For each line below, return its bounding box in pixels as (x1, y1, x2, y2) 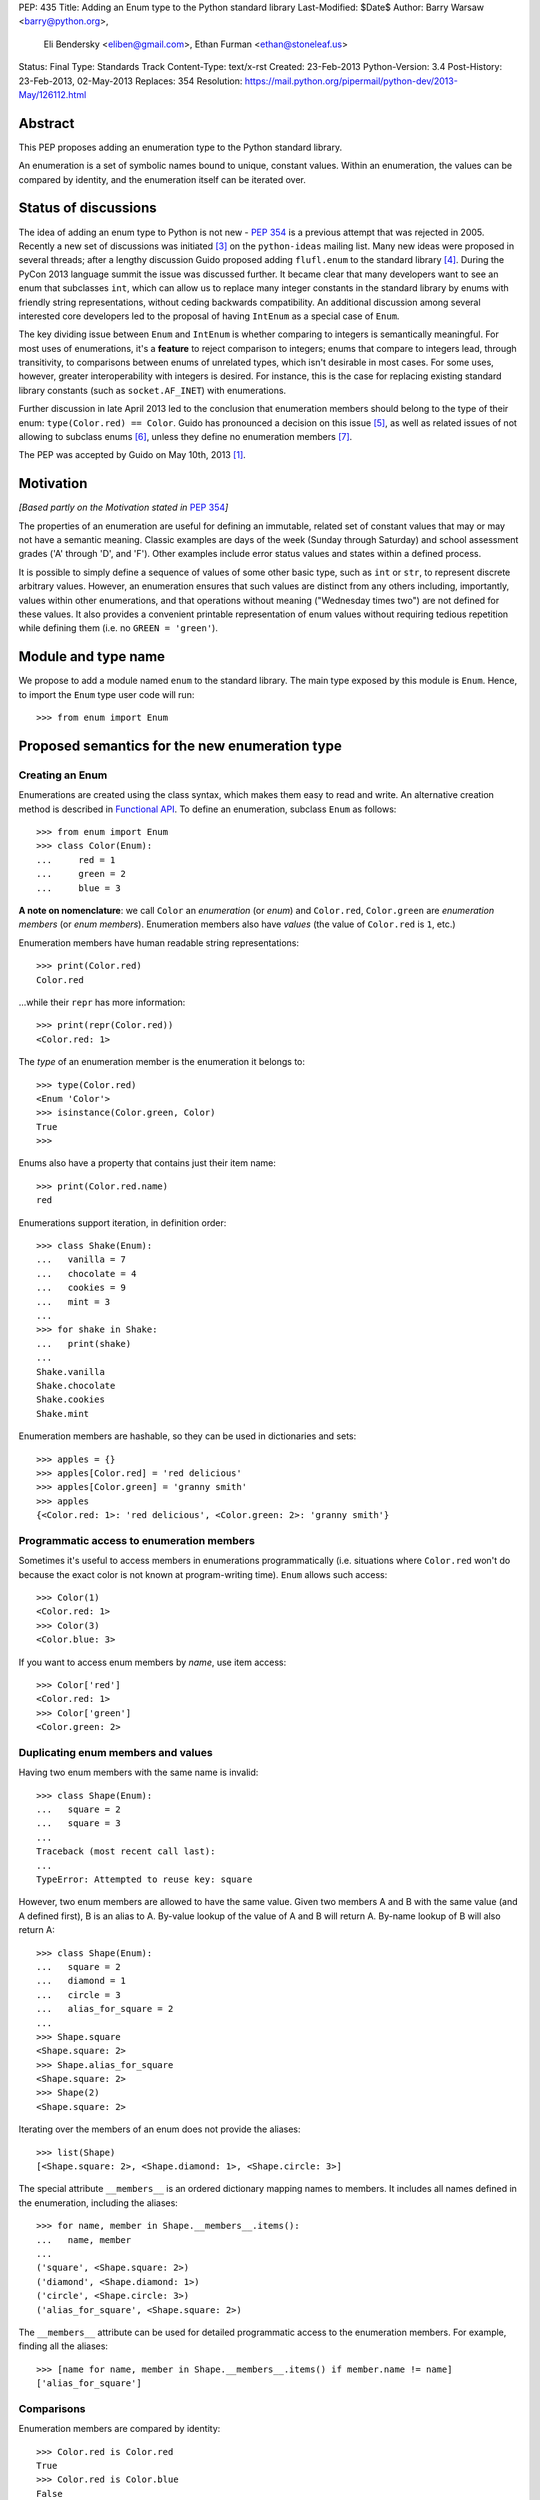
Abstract (18, 115, 75, 132)
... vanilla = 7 (36, 1254, 127, 1265)
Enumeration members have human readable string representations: (18, 936, 300, 949)
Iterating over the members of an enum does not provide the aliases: (18, 2123, 301, 2135)
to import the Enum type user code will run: (18, 688, 195, 700)
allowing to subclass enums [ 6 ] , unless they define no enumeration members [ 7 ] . (18, 431, 353, 443)
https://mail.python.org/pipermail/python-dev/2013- (244, 75, 459, 87)
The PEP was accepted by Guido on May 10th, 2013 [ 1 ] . (18, 449, 247, 461)
